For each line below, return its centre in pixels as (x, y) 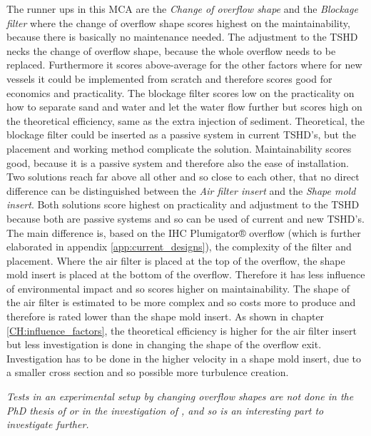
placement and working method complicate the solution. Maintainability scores (179, 148)
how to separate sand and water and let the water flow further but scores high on (184, 107)
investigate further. (48, 424)
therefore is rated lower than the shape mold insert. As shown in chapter (166, 316)
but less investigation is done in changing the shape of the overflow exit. (164, 344)
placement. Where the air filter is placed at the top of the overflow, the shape (176, 260)
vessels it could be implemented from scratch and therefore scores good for (169, 78)
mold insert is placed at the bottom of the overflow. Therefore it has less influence (186, 274)
